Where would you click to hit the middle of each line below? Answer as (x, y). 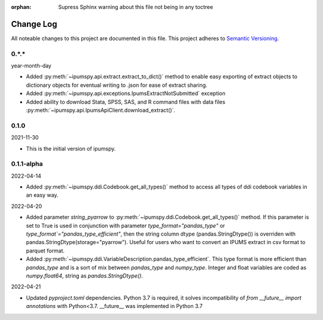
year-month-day (31, 66)
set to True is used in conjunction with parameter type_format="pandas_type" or (126, 225)
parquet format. (45, 251)
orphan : (21, 7)
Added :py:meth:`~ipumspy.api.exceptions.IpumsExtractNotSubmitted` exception (126, 93)
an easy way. (42, 195)
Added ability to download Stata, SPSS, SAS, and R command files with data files (126, 102)
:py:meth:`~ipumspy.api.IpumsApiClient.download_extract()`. (101, 110)
